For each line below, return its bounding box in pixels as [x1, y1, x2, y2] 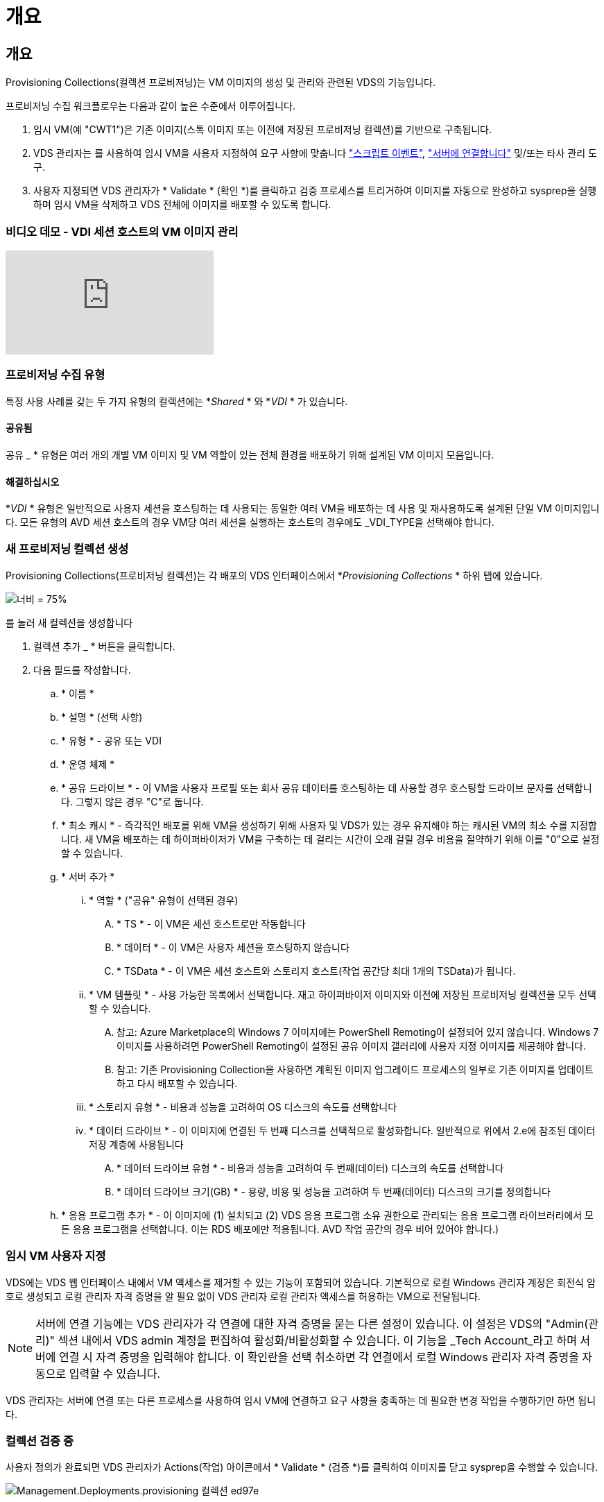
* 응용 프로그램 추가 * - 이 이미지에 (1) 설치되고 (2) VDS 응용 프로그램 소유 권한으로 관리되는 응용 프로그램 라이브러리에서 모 [61, 1209, 594, 1221]
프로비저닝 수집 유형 [6, 368, 105, 382]
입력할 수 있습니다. [69, 1366, 161, 1381]
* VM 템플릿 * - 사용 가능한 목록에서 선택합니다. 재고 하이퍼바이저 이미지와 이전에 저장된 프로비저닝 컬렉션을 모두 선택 [89, 988, 596, 1000]
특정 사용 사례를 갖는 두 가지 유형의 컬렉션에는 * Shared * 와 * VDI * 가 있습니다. [6, 395, 348, 407]
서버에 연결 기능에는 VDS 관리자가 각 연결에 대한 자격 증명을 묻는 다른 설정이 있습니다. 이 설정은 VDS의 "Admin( [35, 1316, 589, 1331]
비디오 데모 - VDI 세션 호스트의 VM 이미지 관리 [6, 224, 239, 239]
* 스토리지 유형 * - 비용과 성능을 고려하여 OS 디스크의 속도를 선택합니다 [89, 1100, 397, 1113]
